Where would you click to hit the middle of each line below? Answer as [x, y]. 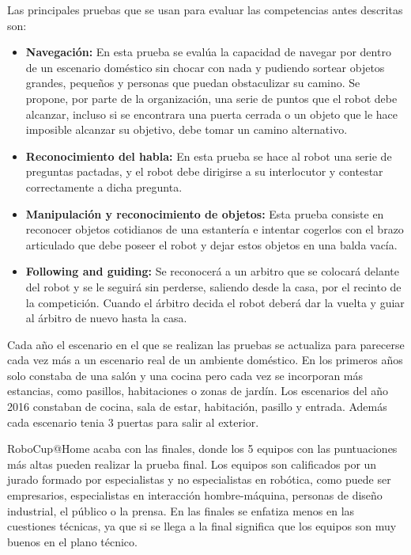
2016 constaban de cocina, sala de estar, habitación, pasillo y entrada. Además [197, 407]
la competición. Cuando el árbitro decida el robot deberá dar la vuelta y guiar [215, 302]
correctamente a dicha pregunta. [104, 186]
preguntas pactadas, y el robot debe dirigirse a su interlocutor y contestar [204, 171]
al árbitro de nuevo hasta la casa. [106, 318]
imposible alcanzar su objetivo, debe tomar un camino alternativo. [187, 129]
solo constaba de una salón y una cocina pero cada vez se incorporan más [185, 375]
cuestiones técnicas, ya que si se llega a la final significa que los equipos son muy [202, 526]
